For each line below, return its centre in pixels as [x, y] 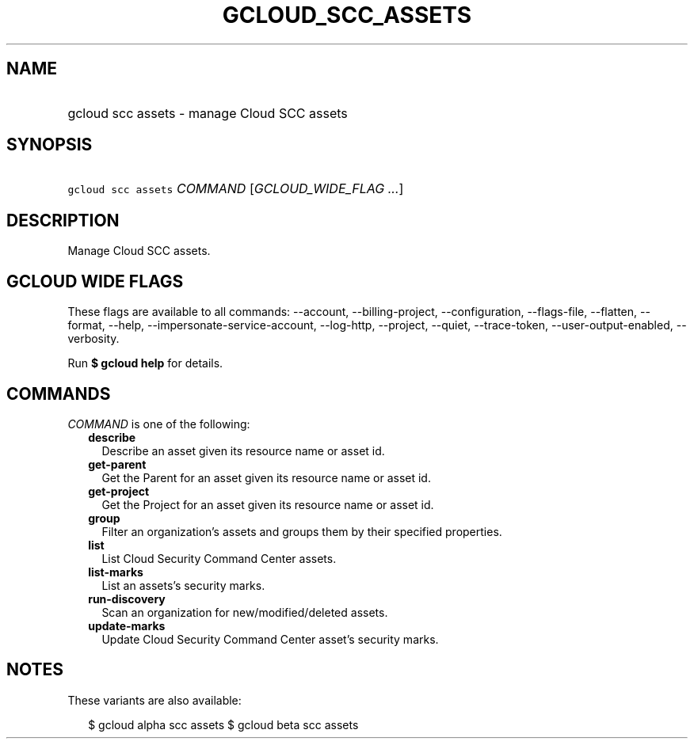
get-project [119, 491]
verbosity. [93, 339]
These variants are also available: [154, 700]
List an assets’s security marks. [183, 585]
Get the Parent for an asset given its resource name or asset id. [266, 477]
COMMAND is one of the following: [159, 424]
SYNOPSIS [50, 145]
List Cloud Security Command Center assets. [219, 558]
